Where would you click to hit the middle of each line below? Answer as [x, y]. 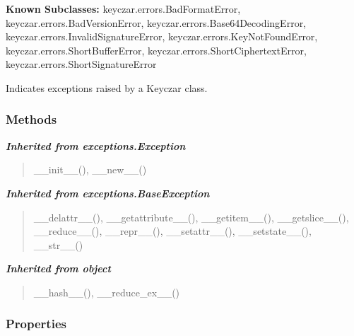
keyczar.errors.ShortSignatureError [81, 64]
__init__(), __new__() [90, 169]
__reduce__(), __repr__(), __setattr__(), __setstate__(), [172, 231]
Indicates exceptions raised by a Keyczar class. [107, 87]
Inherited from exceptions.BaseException [108, 193]
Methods [31, 119]
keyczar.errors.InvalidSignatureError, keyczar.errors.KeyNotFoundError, [162, 36]
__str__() [58, 244]
